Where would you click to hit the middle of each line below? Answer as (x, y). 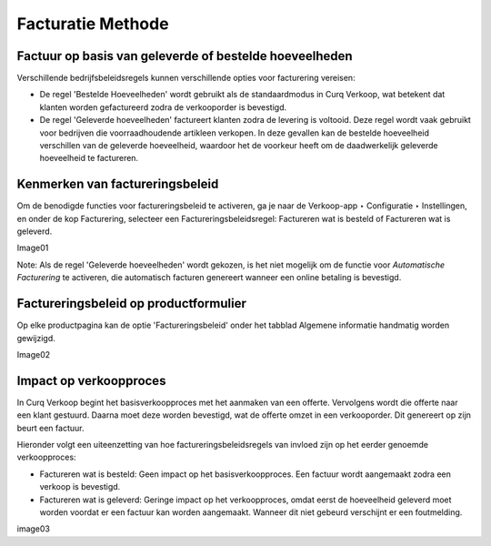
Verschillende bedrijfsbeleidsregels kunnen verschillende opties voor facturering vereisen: (186, 78)
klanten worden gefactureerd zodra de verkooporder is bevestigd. (163, 107)
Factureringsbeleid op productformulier (132, 303)
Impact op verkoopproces (91, 381)
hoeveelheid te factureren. (89, 158)
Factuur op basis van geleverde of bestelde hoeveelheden (185, 56)
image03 (33, 529)
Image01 (33, 248)
